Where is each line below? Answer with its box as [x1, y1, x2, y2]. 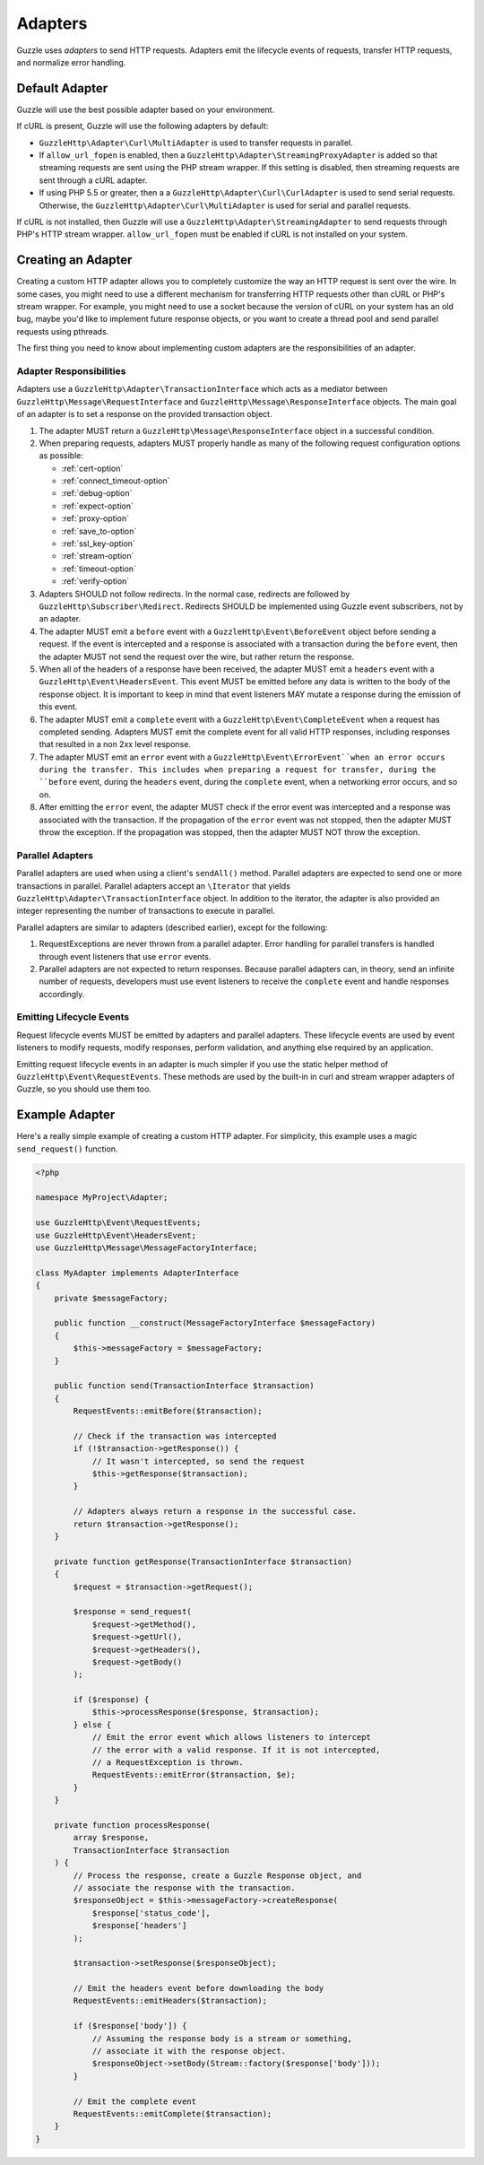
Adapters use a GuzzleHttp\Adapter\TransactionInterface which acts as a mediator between [16, 384, 388, 395]
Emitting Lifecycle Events [16, 1011, 130, 1023]
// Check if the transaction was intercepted [73, 1430, 277, 1441]
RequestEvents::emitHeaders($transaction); [73, 1995, 268, 2006]
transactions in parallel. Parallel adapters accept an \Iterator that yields [16, 880, 291, 891]
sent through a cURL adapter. [39, 175, 148, 186]
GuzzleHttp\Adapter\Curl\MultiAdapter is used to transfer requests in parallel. [39, 137, 353, 148]
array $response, [73, 1832, 150, 1843]
